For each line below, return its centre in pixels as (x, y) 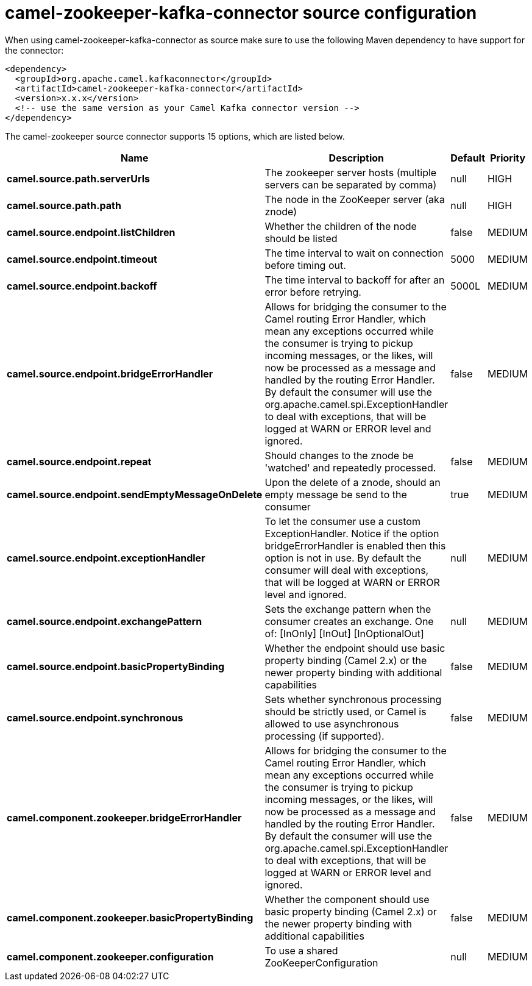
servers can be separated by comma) (351, 184)
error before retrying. (313, 292)
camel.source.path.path (64, 205)
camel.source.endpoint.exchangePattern (105, 621)
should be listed (301, 238)
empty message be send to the (336, 494)
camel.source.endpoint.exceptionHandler (106, 558)
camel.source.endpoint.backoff (82, 286)
